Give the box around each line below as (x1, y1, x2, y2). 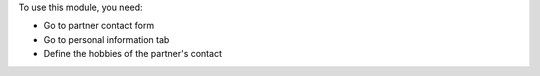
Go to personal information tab (43, 33, 170, 45)
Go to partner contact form (43, 20, 155, 32)
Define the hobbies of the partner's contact (43, 48, 222, 60)
